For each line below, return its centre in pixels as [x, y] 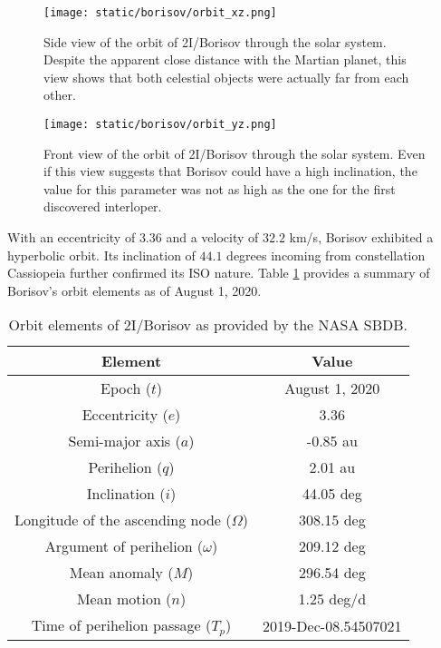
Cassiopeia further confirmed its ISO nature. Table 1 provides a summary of [219, 273]
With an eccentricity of [72, 237]
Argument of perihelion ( [124, 546]
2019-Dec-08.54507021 [332, 625]
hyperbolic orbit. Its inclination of [101, 255]
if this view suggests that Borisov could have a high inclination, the [230, 171]
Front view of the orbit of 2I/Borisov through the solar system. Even [235, 153]
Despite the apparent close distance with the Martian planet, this [225, 59]
